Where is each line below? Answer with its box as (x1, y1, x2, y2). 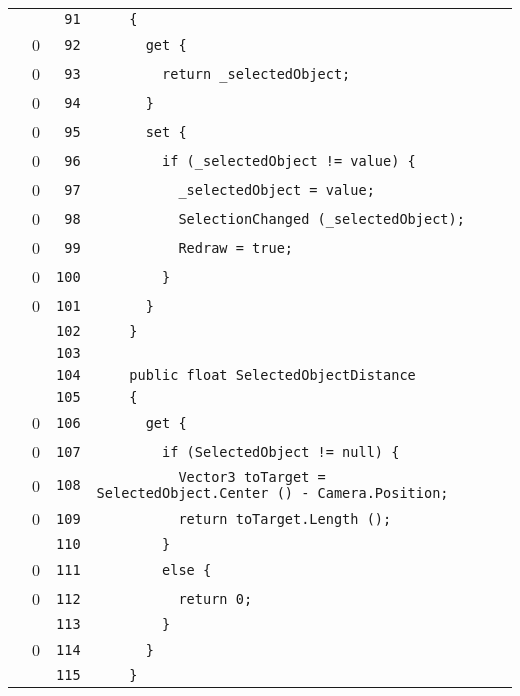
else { (162, 561, 212, 578)
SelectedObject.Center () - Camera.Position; (96, 485, 449, 501)
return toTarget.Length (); (178, 510, 392, 527)
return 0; (178, 590, 253, 607)
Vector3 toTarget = (178, 469, 326, 485)
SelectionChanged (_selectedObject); (178, 210, 465, 227)
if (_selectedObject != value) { (162, 152, 416, 169)
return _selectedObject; (162, 65, 351, 82)
